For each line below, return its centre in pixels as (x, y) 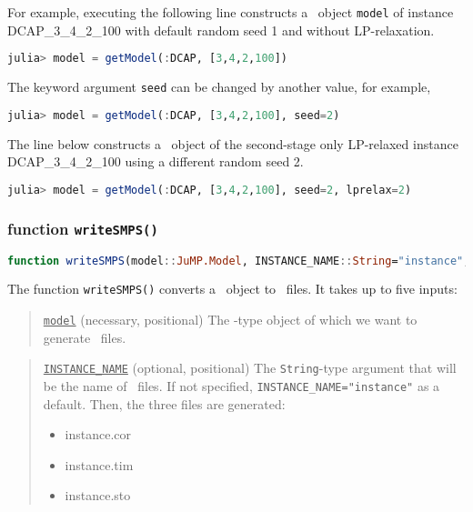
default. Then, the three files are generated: (164, 403)
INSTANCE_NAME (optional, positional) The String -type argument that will (250, 368)
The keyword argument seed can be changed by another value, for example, (219, 87)
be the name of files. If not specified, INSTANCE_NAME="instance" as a (242, 385)
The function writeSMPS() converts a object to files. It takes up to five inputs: (232, 289)
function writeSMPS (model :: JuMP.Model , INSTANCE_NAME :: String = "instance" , (239, 261)
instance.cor (98, 434)
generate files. (85, 337)
